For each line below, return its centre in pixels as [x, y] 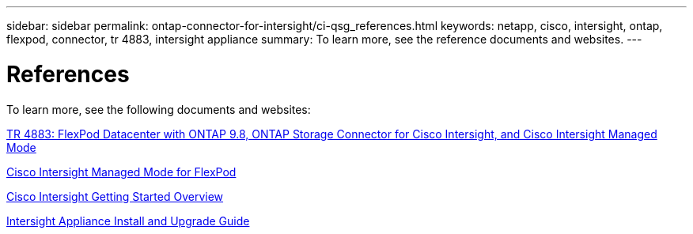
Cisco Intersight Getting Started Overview [115, 196]
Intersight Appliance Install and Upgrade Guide [128, 221]
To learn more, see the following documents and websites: [159, 109]
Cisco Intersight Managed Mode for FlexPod [121, 172]
